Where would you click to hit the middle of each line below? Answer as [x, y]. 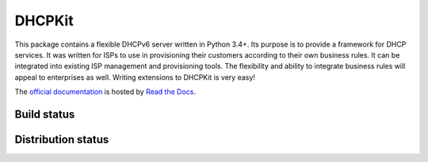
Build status [45, 114]
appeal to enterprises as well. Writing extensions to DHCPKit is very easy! [135, 77]
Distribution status [62, 139]
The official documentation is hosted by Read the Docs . [105, 92]
